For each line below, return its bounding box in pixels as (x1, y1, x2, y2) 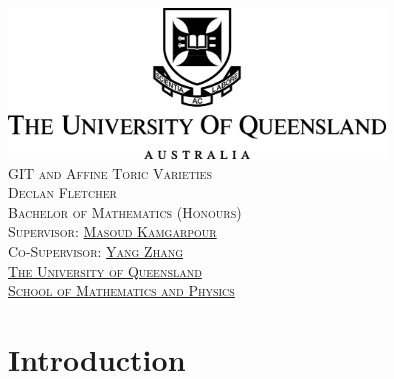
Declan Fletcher (8, 182, 117, 203)
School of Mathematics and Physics (8, 280, 235, 301)
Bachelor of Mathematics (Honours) (8, 201, 242, 222)
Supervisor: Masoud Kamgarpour (8, 221, 217, 242)
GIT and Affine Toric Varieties (8, 162, 212, 183)
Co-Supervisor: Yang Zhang (8, 240, 183, 261)
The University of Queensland (8, 260, 202, 281)
